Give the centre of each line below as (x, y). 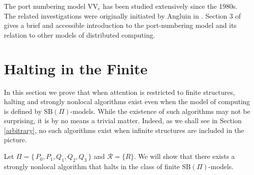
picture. (15, 140)
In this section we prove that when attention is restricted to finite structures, (120, 92)
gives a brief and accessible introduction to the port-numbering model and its (120, 25)
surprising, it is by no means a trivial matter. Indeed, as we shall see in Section (123, 120)
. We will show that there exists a (184, 156)
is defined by (23, 111)
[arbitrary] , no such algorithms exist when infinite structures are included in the (124, 130)
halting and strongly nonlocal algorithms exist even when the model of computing (127, 101)
